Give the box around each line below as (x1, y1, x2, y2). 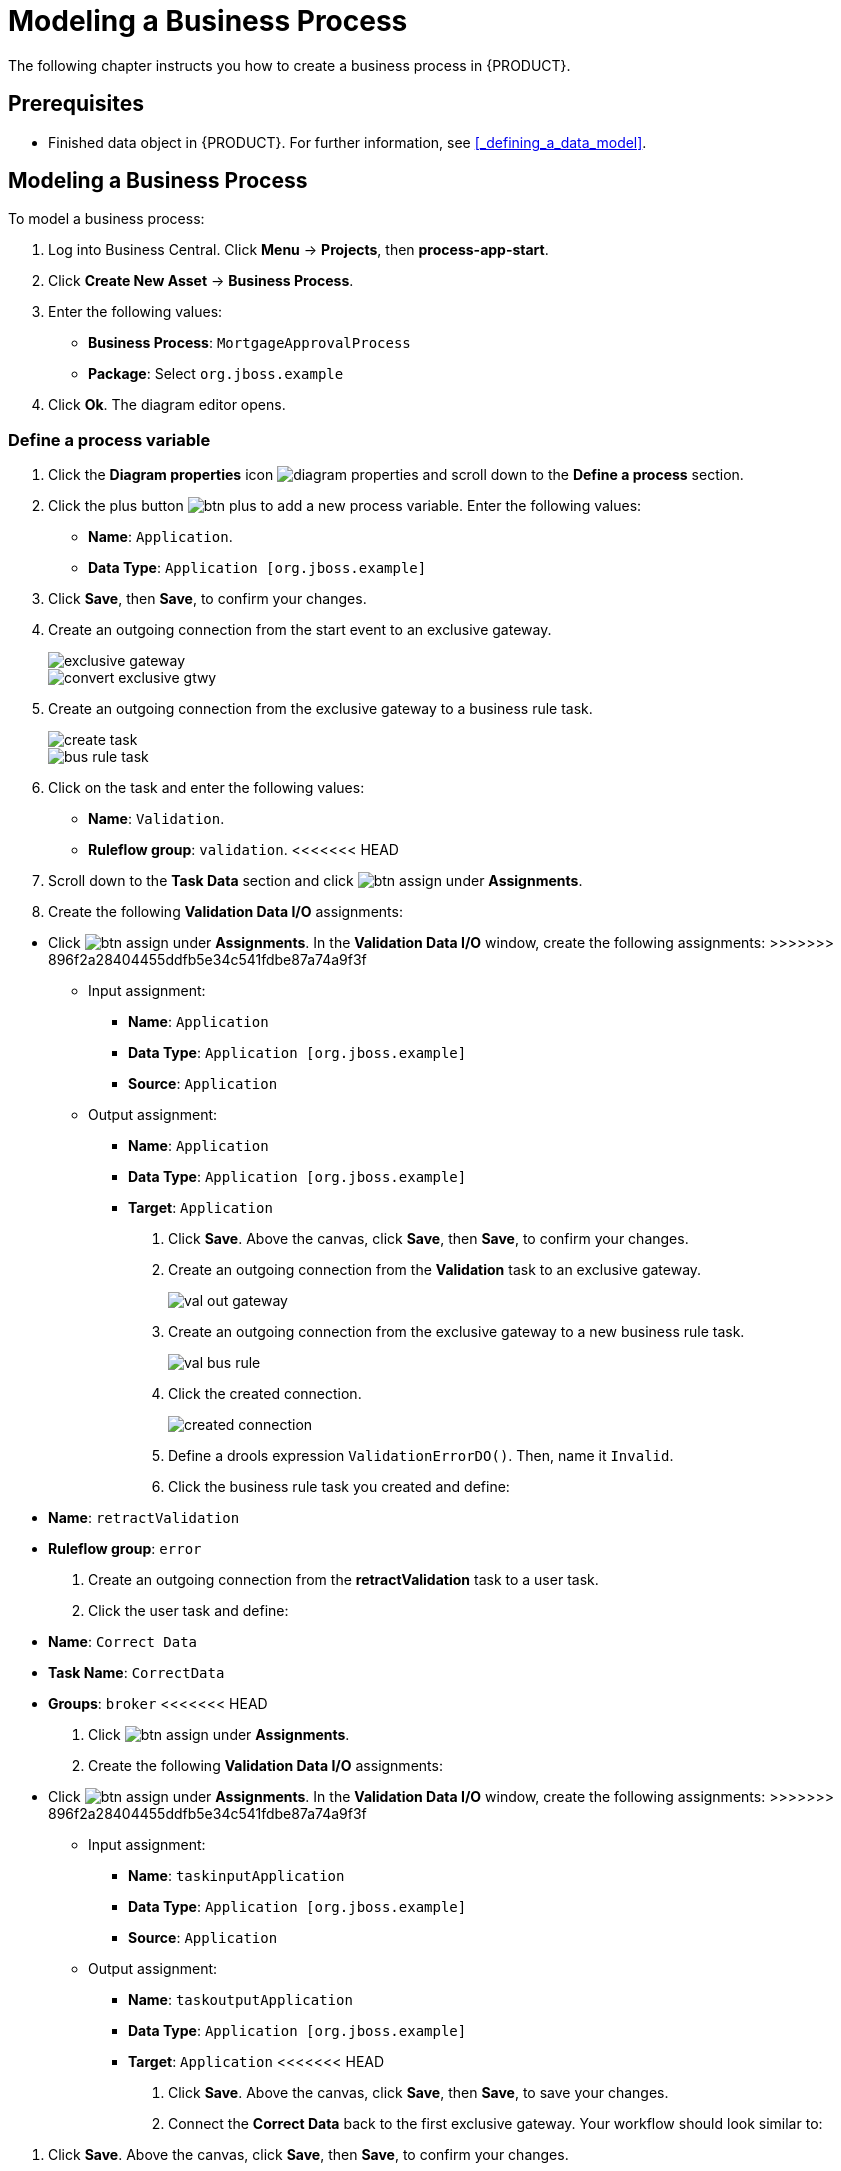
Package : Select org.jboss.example (88, 365, 344, 383)
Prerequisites (8, 91, 144, 117)
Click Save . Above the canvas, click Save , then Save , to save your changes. (168, 2084, 669, 2102)
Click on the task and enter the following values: (48, 779, 365, 797)
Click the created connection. (168, 1385, 362, 1403)
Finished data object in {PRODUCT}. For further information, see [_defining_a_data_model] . (48, 133, 647, 151)
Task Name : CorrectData (48, 1664, 225, 1682)
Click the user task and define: (88, 1602, 289, 1620)
